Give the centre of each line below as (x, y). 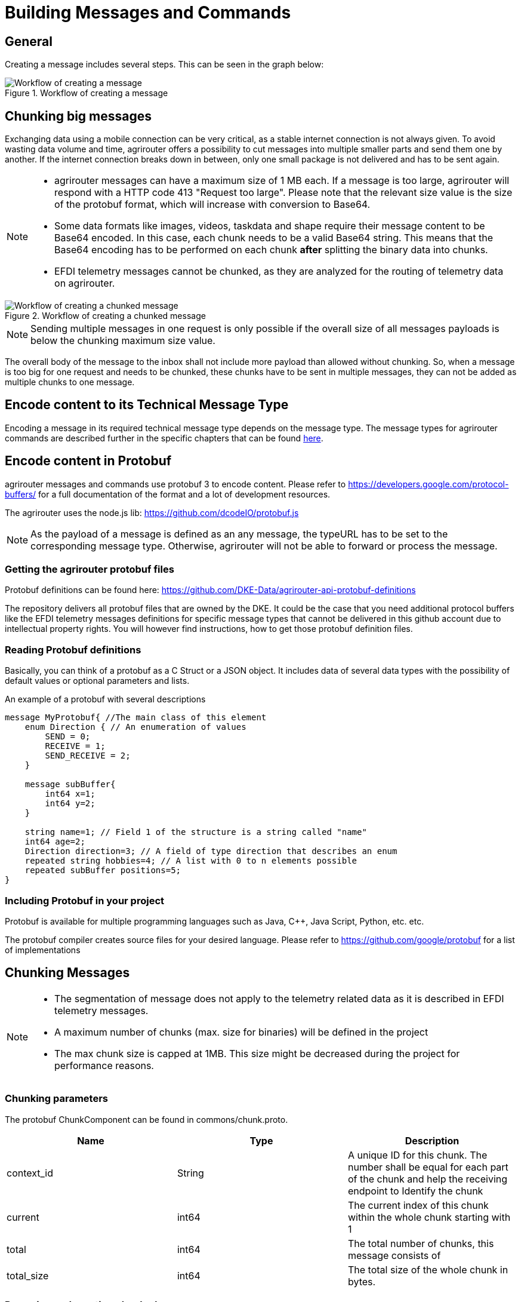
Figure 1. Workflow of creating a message (87, 93)
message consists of (394, 1255)
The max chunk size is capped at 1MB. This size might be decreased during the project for (257, 1053)
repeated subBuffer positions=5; (103, 870)
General (29, 41)
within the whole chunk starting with (429, 1217)
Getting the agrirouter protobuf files (90, 569)
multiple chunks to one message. (70, 382)
